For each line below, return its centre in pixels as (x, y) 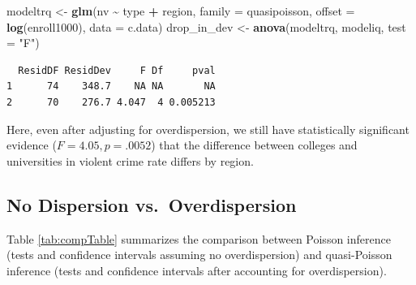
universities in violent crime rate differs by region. (130, 160)
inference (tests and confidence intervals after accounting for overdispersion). (197, 270)
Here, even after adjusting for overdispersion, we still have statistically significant (208, 129)
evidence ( (32, 145)
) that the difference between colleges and (254, 145)
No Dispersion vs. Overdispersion (152, 204)
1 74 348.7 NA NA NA (111, 86)
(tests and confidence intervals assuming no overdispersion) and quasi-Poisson (199, 255)
